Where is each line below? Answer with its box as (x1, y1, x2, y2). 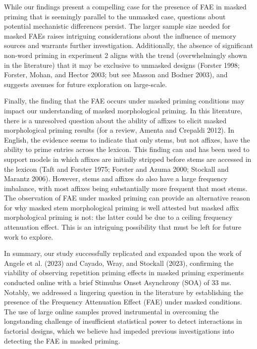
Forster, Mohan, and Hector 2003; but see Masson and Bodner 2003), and (4, 69, 228, 80)
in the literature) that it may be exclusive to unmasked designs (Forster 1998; (4, 59, 240, 70)
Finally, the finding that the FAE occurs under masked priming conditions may (4, 96, 245, 106)
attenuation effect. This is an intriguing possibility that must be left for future (4, 222, 242, 232)
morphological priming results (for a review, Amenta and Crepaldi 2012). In (4, 125, 235, 135)
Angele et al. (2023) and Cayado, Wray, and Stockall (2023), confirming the (4, 257, 234, 268)
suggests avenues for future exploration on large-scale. (4, 79, 167, 89)
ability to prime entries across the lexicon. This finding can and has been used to (4, 144, 250, 154)
